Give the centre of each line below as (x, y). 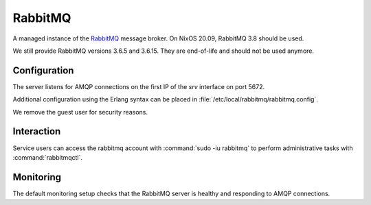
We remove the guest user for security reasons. (80, 112)
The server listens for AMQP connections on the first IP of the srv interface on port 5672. (138, 86)
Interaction (37, 131)
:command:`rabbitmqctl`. (47, 157)
